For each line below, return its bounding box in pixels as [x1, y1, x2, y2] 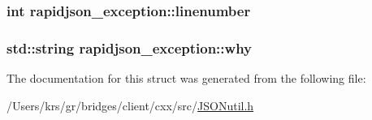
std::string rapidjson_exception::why [6, 37, 253, 58]
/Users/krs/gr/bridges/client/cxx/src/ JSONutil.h [6, 96, 254, 114]
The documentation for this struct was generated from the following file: [6, 70, 366, 87]
